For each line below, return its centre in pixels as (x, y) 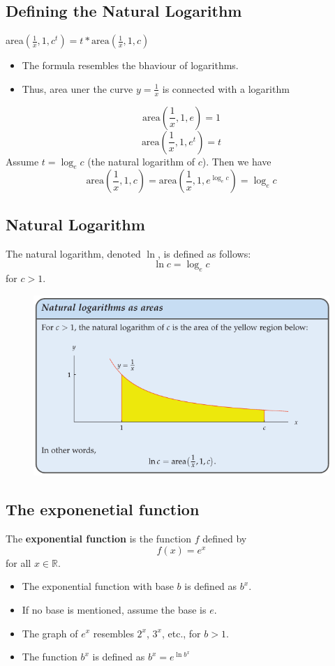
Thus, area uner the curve (77, 88)
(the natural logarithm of (141, 161)
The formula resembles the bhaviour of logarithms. (130, 65)
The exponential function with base (98, 586)
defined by (225, 539)
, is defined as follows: (204, 253)
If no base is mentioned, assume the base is (114, 609)
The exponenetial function (103, 509)
